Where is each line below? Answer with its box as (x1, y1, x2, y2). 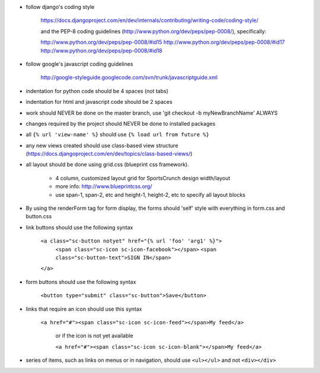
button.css (25, 213, 52, 220)
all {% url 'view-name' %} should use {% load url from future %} (25, 131, 210, 138)
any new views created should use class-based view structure (25, 142, 178, 149)
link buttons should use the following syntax (25, 224, 133, 231)
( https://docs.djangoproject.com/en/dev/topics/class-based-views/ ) (25, 150, 193, 157)
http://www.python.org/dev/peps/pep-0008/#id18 (40, 47, 162, 54)
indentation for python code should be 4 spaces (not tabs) (25, 87, 169, 94)
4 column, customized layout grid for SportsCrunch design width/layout (55, 174, 231, 181)
